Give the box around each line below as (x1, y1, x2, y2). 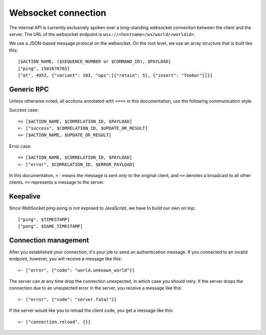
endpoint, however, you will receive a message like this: (9, 256, 122, 262)
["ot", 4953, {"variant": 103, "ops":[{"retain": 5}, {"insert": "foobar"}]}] (18, 72, 213, 78)
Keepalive (9, 192, 41, 201)
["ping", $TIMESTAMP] (18, 216, 70, 222)
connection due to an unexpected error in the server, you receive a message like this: (9, 285, 182, 291)
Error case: (9, 143, 32, 149)
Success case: (9, 107, 39, 113)
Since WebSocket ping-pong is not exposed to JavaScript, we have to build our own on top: (9, 205, 196, 211)
